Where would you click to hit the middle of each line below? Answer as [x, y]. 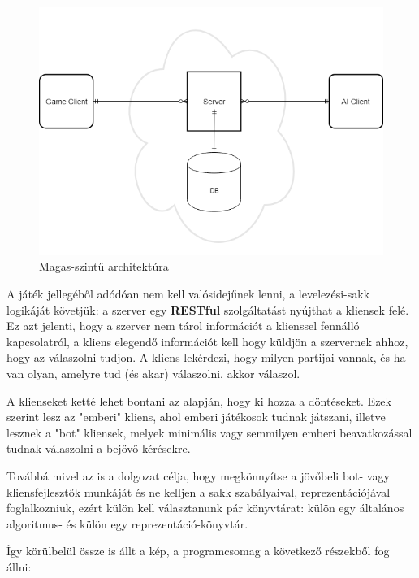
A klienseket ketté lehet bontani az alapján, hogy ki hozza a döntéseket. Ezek [199, 400]
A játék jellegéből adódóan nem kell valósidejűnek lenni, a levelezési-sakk [188, 293]
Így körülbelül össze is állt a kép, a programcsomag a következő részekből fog [198, 551]
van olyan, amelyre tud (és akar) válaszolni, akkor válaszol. [153, 373]
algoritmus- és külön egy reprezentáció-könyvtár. [127, 523]
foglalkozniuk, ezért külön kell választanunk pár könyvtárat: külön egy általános [205, 508]
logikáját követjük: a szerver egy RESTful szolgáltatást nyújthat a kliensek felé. [208, 309]
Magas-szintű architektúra [104, 266]
